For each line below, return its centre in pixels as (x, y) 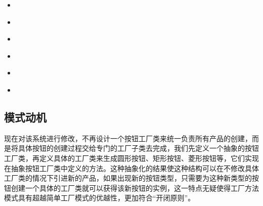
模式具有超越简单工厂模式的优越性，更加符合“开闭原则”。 (100, 198)
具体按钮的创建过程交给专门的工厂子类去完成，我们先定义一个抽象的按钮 (138, 148)
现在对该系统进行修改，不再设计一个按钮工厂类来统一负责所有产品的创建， (128, 138)
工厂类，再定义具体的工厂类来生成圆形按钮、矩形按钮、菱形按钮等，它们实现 (131, 158)
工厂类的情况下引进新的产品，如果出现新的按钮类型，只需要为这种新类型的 (128, 178)
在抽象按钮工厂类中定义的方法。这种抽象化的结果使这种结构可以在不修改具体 (131, 168)
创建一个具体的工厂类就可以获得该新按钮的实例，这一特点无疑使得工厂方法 (135, 188)
